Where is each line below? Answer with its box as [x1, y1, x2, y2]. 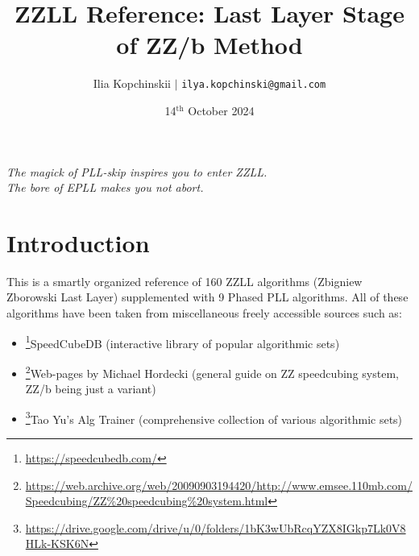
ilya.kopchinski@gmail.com [181, 79, 326, 91]
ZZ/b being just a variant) [25, 380, 156, 397]
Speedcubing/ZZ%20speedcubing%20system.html [25, 492, 268, 509]
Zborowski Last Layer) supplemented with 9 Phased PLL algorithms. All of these [6, 288, 409, 305]
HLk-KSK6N [25, 535, 89, 552]
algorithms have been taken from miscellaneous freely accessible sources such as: [6, 305, 402, 322]
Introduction [6, 226, 150, 259]
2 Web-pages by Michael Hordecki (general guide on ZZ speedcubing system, [25, 362, 399, 381]
